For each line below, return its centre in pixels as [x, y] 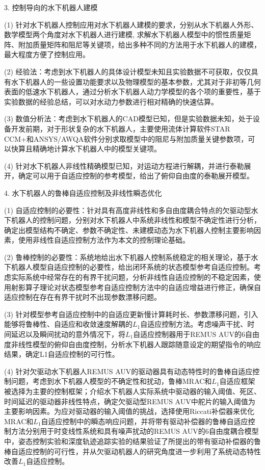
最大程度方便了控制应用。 [47, 54]
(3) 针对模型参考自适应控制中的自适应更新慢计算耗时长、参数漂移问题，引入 [131, 314]
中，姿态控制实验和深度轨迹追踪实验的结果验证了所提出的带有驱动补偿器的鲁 [132, 441]
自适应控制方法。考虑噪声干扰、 [194, 324]
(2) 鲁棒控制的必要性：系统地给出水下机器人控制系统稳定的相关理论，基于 [128, 257]
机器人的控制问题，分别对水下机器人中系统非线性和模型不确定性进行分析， [136, 220]
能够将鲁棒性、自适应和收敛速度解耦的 [68, 324]
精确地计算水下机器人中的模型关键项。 [97, 149]
